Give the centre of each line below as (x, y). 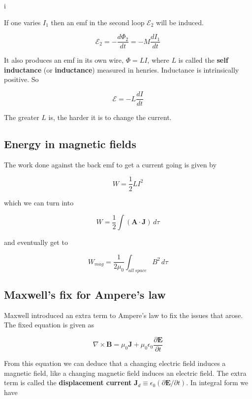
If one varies (22, 22)
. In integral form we (217, 382)
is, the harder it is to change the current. (110, 117)
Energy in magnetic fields (70, 144)
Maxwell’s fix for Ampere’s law (85, 294)
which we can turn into (39, 202)
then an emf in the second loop (98, 22)
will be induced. (180, 22)
